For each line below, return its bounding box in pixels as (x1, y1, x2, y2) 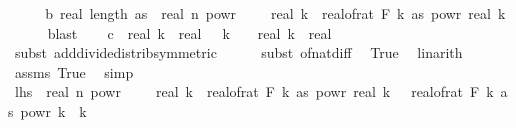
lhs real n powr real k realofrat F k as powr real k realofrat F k (14, 81, 494, 102)
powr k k (20, 100, 87, 121)
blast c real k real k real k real (47, 22, 332, 43)
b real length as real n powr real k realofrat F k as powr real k (45, 3, 506, 23)
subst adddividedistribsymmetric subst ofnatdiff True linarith (14, 42, 463, 63)
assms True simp (14, 61, 134, 82)
